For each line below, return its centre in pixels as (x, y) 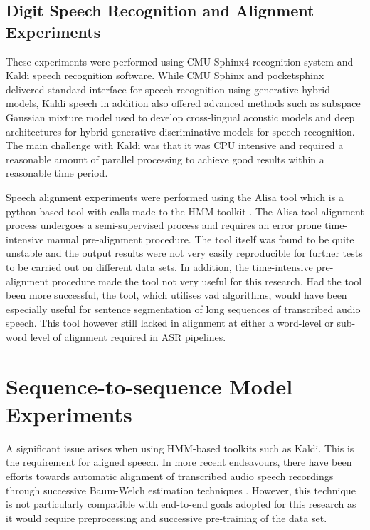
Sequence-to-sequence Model (149, 386)
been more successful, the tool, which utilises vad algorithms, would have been (176, 295)
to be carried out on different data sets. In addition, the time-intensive (159, 266)
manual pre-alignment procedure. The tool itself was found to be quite (201, 239)
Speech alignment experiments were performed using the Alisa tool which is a (175, 197)
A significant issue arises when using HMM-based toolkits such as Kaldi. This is (180, 448)
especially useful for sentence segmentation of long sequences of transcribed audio (183, 309)
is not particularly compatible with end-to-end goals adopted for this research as (181, 504)
